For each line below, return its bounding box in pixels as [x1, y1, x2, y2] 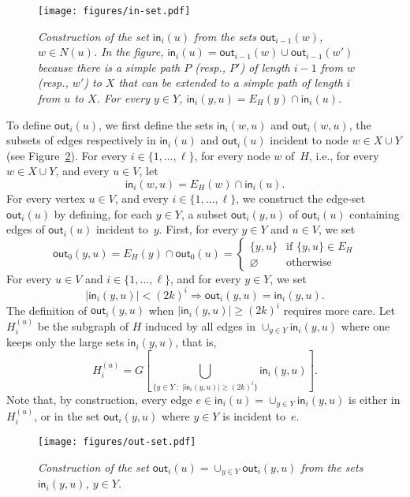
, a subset [181, 205, 228, 222]
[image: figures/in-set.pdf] [38, 6, 191, 17]
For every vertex [6, 190, 85, 206]
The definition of [6, 301, 88, 318]
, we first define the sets [99, 116, 214, 133]
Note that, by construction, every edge [6, 390, 192, 407]
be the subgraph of [37, 317, 129, 334]
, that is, [175, 334, 217, 350]
